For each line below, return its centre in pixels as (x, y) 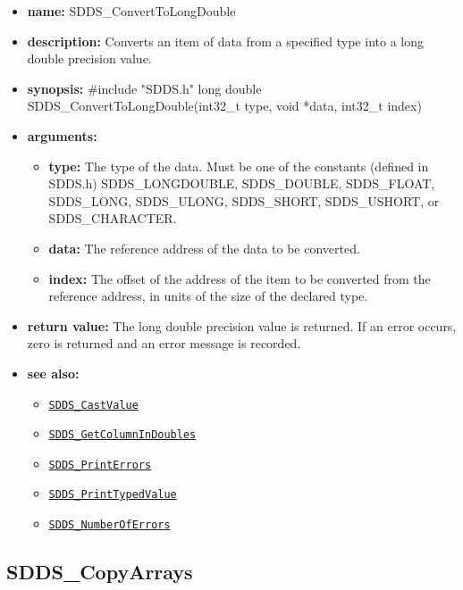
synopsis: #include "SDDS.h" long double (144, 88)
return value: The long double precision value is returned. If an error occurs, (242, 325)
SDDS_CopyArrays (100, 572)
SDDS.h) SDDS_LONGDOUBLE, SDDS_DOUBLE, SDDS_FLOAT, (242, 183)
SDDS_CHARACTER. (113, 218)
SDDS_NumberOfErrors (109, 525)
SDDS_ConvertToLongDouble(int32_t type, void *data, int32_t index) (224, 106)
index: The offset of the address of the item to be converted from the (240, 278)
